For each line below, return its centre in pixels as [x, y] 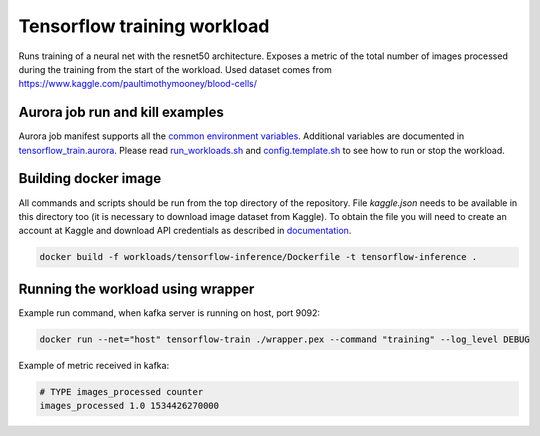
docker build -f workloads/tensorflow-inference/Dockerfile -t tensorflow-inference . [258, 257]
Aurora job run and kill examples [121, 112]
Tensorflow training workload [144, 26]
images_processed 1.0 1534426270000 [129, 406]
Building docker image [90, 178]
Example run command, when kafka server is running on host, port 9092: [169, 312]
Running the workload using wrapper [136, 288]
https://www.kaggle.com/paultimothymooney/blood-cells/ [137, 84]
